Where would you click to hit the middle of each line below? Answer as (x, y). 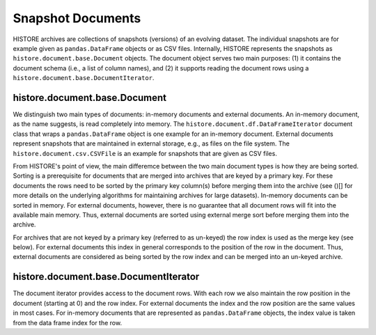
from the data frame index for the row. (67, 322)
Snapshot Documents (77, 18)
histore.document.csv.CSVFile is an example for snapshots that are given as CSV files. (145, 153)
